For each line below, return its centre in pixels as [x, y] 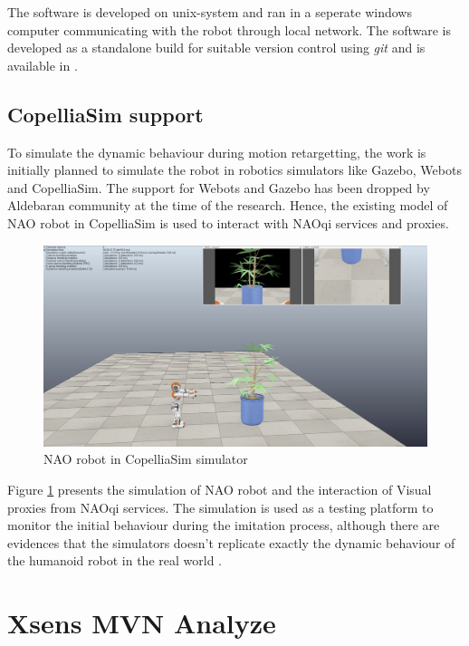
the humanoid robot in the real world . [115, 560]
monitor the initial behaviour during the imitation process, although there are [224, 525]
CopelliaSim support [105, 114]
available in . [43, 65]
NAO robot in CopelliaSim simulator [146, 459]
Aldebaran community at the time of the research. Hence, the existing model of [228, 205]
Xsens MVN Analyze [142, 623]
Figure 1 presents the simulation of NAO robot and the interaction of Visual [220, 490]
